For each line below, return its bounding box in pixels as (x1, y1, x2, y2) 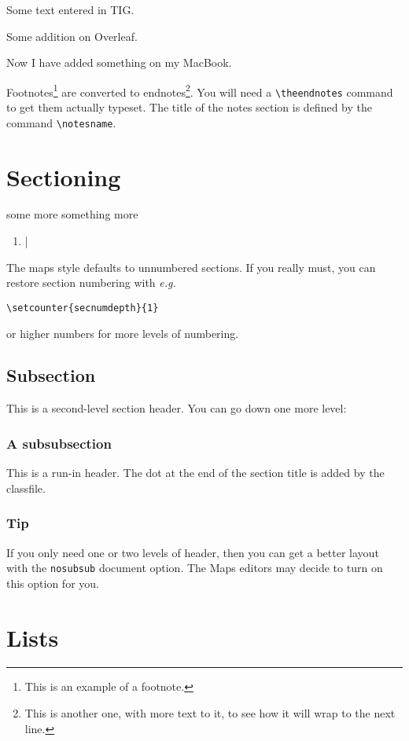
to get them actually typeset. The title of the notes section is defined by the (6, 99, 372, 116)
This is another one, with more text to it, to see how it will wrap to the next (24, 705, 396, 721)
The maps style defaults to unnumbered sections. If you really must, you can (6, 259, 376, 275)
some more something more (6, 206, 138, 222)
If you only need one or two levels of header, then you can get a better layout (6, 544, 379, 560)
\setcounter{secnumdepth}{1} (6, 302, 159, 314)
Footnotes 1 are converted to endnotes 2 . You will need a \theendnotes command (6, 81, 393, 100)
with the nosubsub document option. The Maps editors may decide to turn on (6, 559, 383, 576)
